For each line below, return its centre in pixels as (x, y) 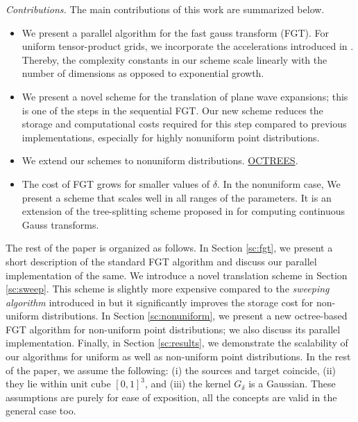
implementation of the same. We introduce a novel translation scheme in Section (177, 275)
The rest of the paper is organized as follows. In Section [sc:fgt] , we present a (169, 248)
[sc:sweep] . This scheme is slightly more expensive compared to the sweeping (168, 289)
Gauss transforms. (60, 224)
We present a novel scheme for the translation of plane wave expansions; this (185, 96)
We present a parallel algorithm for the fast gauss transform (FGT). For (175, 32)
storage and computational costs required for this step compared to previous (184, 124)
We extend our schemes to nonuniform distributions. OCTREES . (160, 160)
